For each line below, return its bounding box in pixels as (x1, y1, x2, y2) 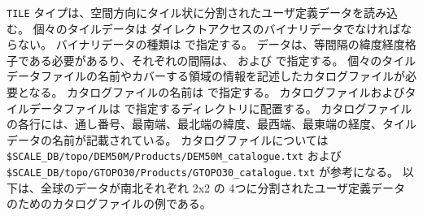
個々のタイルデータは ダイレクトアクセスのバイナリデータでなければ (33, 19, 401, 37)
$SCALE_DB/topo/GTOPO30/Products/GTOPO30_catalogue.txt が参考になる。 (7, 163, 399, 180)
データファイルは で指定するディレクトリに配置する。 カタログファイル (28, 99, 412, 116)
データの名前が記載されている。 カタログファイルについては (7, 131, 329, 148)
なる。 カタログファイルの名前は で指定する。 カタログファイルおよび (28, 84, 405, 101)
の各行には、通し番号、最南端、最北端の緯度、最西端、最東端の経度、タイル (7, 115, 416, 132)
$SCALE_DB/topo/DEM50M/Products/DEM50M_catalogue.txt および (7, 147, 342, 164)
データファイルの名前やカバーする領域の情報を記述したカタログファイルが (7, 67, 405, 84)
